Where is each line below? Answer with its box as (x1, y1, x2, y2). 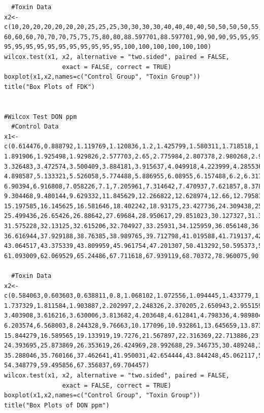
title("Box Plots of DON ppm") (4, 401, 110, 409)
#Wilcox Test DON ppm (4, 113, 77, 120)
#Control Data (11, 123, 59, 131)
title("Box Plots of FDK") (4, 83, 95, 90)
